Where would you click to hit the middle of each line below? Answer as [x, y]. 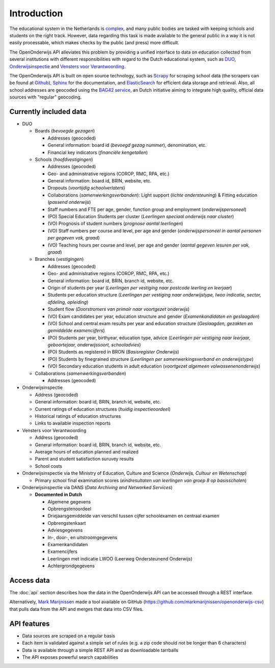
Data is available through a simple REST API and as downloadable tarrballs [100, 650]
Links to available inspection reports [73, 423]
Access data [30, 580]
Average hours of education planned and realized [87, 451]
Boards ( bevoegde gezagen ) [65, 131]
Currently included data [48, 111]
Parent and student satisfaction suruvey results [85, 459]
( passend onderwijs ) [69, 202]
